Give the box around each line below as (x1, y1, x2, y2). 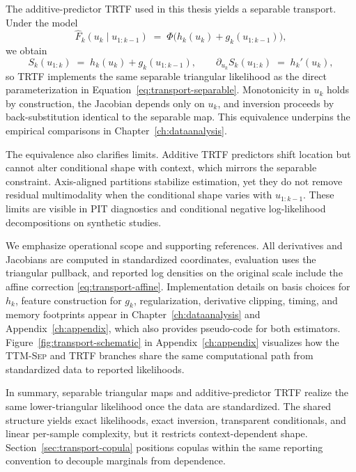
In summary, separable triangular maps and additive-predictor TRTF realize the (6, 385, 349, 400)
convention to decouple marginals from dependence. (6, 453, 226, 468)
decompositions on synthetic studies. (6, 214, 162, 229)
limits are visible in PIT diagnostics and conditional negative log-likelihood (6, 201, 326, 215)
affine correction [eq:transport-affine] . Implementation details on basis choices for (6, 278, 350, 293)
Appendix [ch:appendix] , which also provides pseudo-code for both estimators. (6, 320, 341, 335)
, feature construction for (15, 292, 122, 307)
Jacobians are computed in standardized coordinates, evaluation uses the (6, 251, 316, 266)
